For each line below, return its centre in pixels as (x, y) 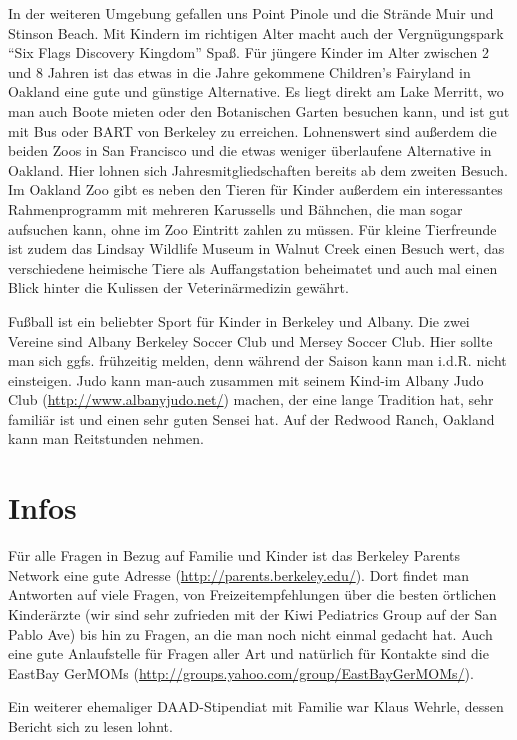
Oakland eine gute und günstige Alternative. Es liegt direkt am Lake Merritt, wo (256, 91)
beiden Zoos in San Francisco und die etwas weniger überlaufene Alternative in (250, 150)
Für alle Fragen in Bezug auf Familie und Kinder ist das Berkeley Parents (234, 555)
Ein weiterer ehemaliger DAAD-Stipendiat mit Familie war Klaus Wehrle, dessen (256, 706)
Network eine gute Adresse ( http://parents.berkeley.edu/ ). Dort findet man (239, 574)
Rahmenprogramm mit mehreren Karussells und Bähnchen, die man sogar (235, 208)
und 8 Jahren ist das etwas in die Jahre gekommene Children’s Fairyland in (239, 71)
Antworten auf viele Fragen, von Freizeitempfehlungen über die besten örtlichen (252, 594)
